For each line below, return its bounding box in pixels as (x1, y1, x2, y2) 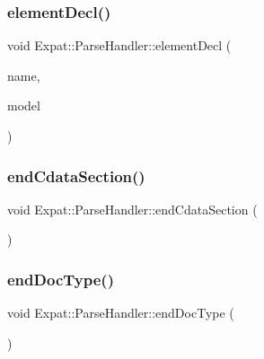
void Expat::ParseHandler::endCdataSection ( (7, 199, 258, 218)
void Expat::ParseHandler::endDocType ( (7, 303, 234, 322)
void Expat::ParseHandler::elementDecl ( (7, 36, 232, 55)
